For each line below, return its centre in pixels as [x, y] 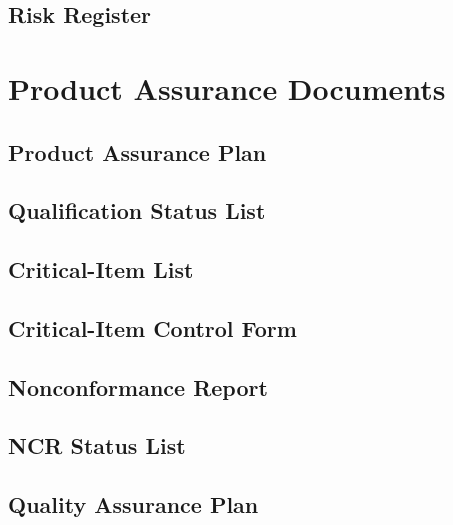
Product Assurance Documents [227, 87]
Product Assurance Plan [137, 151]
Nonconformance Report [138, 386]
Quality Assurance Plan [133, 504]
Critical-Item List [101, 269]
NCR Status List [97, 445]
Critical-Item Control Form [152, 327]
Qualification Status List [137, 210]
